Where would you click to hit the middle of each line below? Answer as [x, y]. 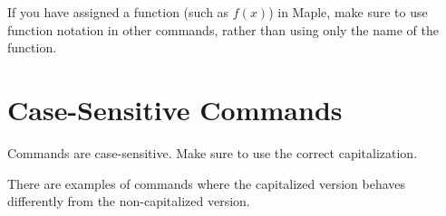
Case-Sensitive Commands [175, 109]
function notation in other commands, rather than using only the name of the [223, 29]
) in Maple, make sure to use [348, 12]
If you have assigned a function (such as [118, 12]
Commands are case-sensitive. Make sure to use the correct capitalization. [213, 152]
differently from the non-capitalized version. [129, 201]
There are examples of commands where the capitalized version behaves [207, 183]
